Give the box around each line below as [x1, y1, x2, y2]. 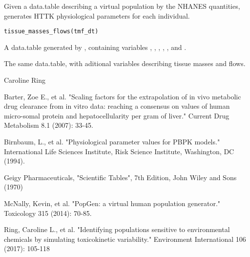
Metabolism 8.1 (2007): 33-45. [4, 120, 93, 130]
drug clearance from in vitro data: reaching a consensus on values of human [4, 101, 230, 111]
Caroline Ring [4, 75, 46, 85]
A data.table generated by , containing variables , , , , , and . [4, 42, 187, 52]
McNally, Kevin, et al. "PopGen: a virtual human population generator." [4, 198, 221, 208]
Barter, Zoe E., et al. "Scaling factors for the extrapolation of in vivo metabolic [4, 91, 241, 101]
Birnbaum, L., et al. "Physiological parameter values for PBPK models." [4, 137, 220, 146]
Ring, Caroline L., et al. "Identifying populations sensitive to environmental [4, 224, 230, 234]
